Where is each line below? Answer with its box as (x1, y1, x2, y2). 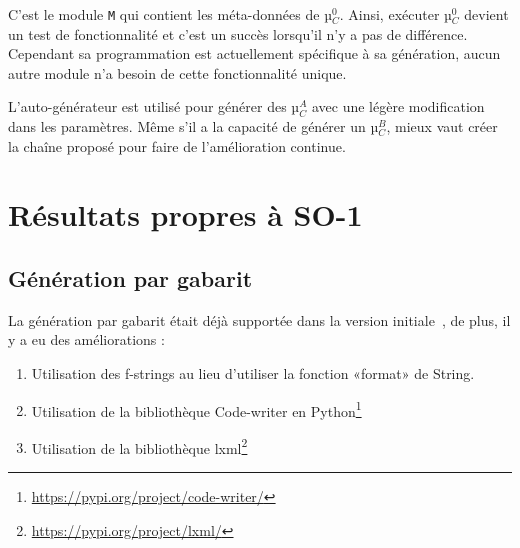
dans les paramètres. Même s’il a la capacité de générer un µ (8, 116, 379, 137)
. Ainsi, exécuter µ (339, 4, 452, 24)
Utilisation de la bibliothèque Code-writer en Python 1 (31, 397, 362, 421)
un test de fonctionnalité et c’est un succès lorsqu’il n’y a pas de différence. (8, 23, 468, 44)
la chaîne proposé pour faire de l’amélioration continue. (8, 135, 346, 156)
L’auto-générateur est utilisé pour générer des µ (8, 96, 300, 117)
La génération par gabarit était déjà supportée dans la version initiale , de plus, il (8, 309, 511, 330)
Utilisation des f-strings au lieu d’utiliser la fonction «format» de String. (31, 362, 475, 383)
